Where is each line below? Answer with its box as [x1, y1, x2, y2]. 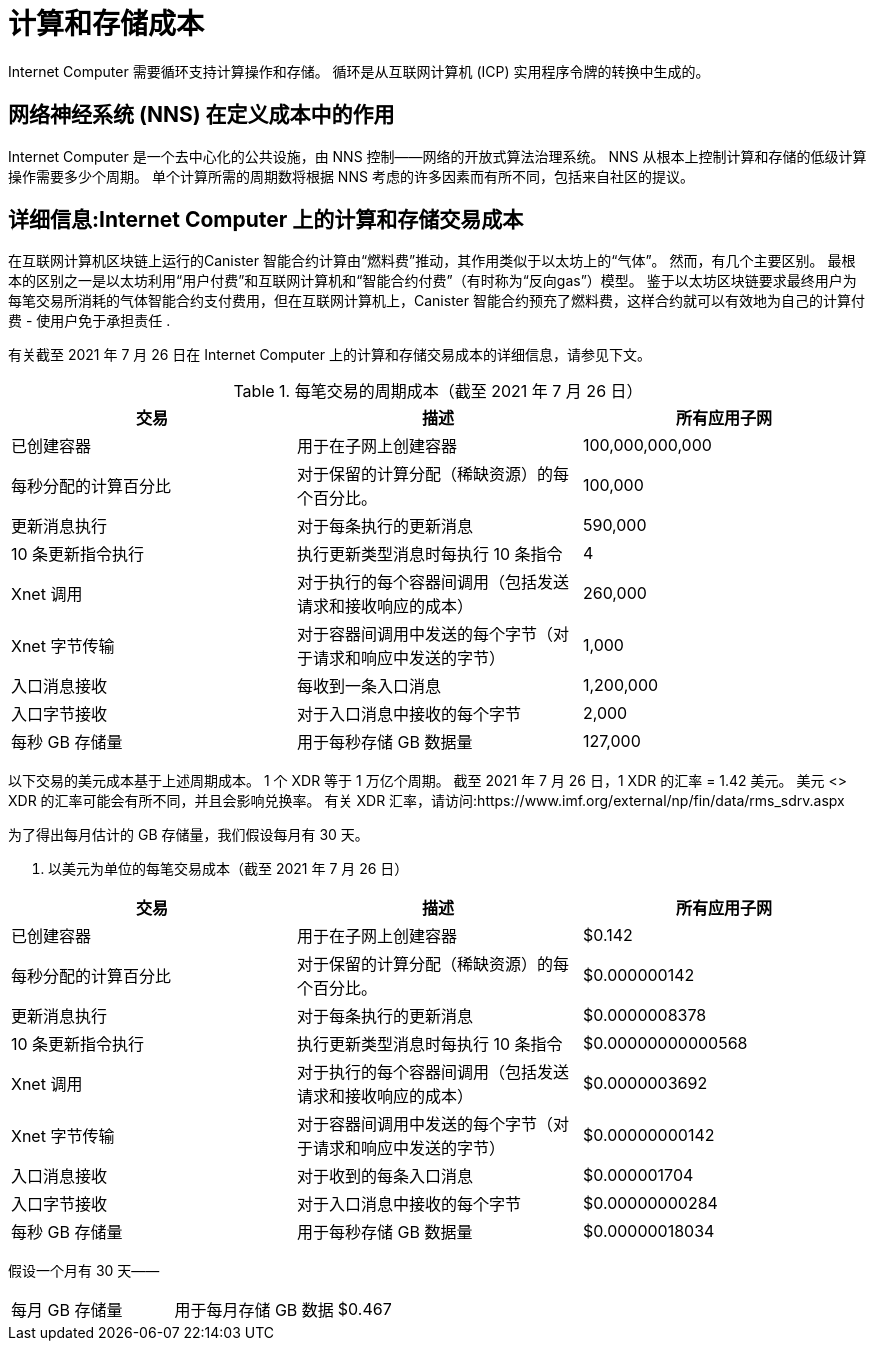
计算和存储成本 [8, 7, 205, 41]
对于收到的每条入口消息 [296, 1166, 473, 1187]
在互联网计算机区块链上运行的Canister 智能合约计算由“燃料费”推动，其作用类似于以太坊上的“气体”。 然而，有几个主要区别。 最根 [8, 252, 856, 270]
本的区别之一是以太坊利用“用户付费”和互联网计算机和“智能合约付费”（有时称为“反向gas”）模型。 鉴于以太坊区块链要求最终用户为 [8, 272, 857, 290]
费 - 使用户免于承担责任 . [8, 312, 171, 330]
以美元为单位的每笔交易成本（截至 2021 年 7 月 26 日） [48, 860, 409, 878]
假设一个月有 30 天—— [8, 1262, 160, 1280]
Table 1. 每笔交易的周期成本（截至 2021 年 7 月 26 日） [233, 381, 643, 402]
